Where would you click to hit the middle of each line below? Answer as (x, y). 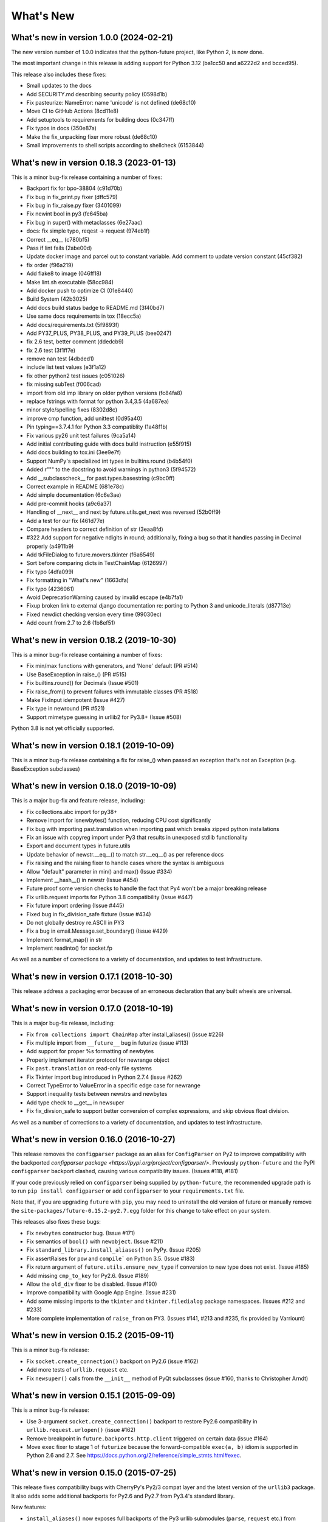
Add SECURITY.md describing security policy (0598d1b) (97, 94)
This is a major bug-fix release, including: (63, 1023)
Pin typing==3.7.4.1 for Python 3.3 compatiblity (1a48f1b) (97, 427)
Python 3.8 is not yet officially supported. (63, 728)
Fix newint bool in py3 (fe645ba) (67, 214)
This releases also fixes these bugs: (56, 1222)
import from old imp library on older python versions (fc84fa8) (104, 393)
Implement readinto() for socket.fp (69, 948)
